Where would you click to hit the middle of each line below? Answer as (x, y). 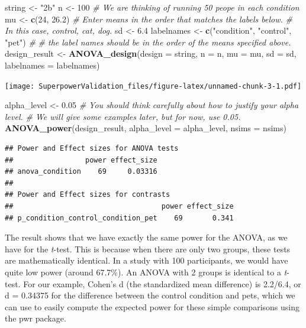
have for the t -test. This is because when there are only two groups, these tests (148, 249)
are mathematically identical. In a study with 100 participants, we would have (146, 260)
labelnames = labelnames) (52, 65)
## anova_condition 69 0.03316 (81, 172)
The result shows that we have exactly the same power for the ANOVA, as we (146, 237)
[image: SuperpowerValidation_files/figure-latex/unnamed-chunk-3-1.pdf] (153, 86)
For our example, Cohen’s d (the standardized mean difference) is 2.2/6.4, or (162, 283)
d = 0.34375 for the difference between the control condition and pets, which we (150, 295)
